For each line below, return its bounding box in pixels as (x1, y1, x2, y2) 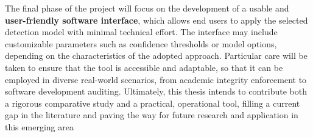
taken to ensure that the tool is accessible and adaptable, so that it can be (5, 61, 283, 73)
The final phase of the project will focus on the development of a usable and (5, 2, 289, 14)
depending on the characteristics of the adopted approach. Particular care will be (5, 49, 308, 62)
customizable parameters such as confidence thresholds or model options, (5, 37, 277, 50)
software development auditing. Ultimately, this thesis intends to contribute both (5, 85, 307, 98)
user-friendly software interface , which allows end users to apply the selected (5, 13, 308, 26)
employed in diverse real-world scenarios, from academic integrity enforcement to (5, 73, 307, 85)
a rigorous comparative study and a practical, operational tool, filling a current (5, 96, 300, 109)
